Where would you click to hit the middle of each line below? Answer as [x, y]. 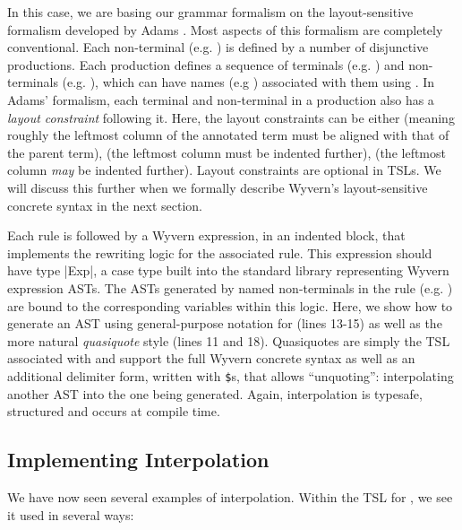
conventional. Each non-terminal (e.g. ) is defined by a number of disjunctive [218, 47]
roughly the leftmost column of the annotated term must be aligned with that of [228, 135]
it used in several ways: [71, 514]
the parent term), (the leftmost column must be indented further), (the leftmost [227, 152]
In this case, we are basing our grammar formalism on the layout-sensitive [210, 12]
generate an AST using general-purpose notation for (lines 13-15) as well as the [225, 323]
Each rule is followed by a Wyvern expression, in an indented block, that [206, 235]
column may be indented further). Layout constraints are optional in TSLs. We [224, 170]
